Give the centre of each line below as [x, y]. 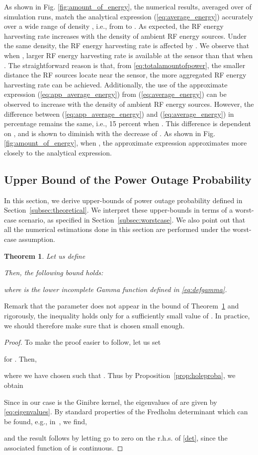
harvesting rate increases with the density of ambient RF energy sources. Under [125, 36]
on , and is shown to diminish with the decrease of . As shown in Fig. [110, 133]
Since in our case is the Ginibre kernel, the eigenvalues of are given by [111, 402]
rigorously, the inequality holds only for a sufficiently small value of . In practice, [127, 316]
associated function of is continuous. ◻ [64, 447]
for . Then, [20, 358]
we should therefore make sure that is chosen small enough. [94, 325]
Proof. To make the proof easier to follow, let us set [83, 342]
